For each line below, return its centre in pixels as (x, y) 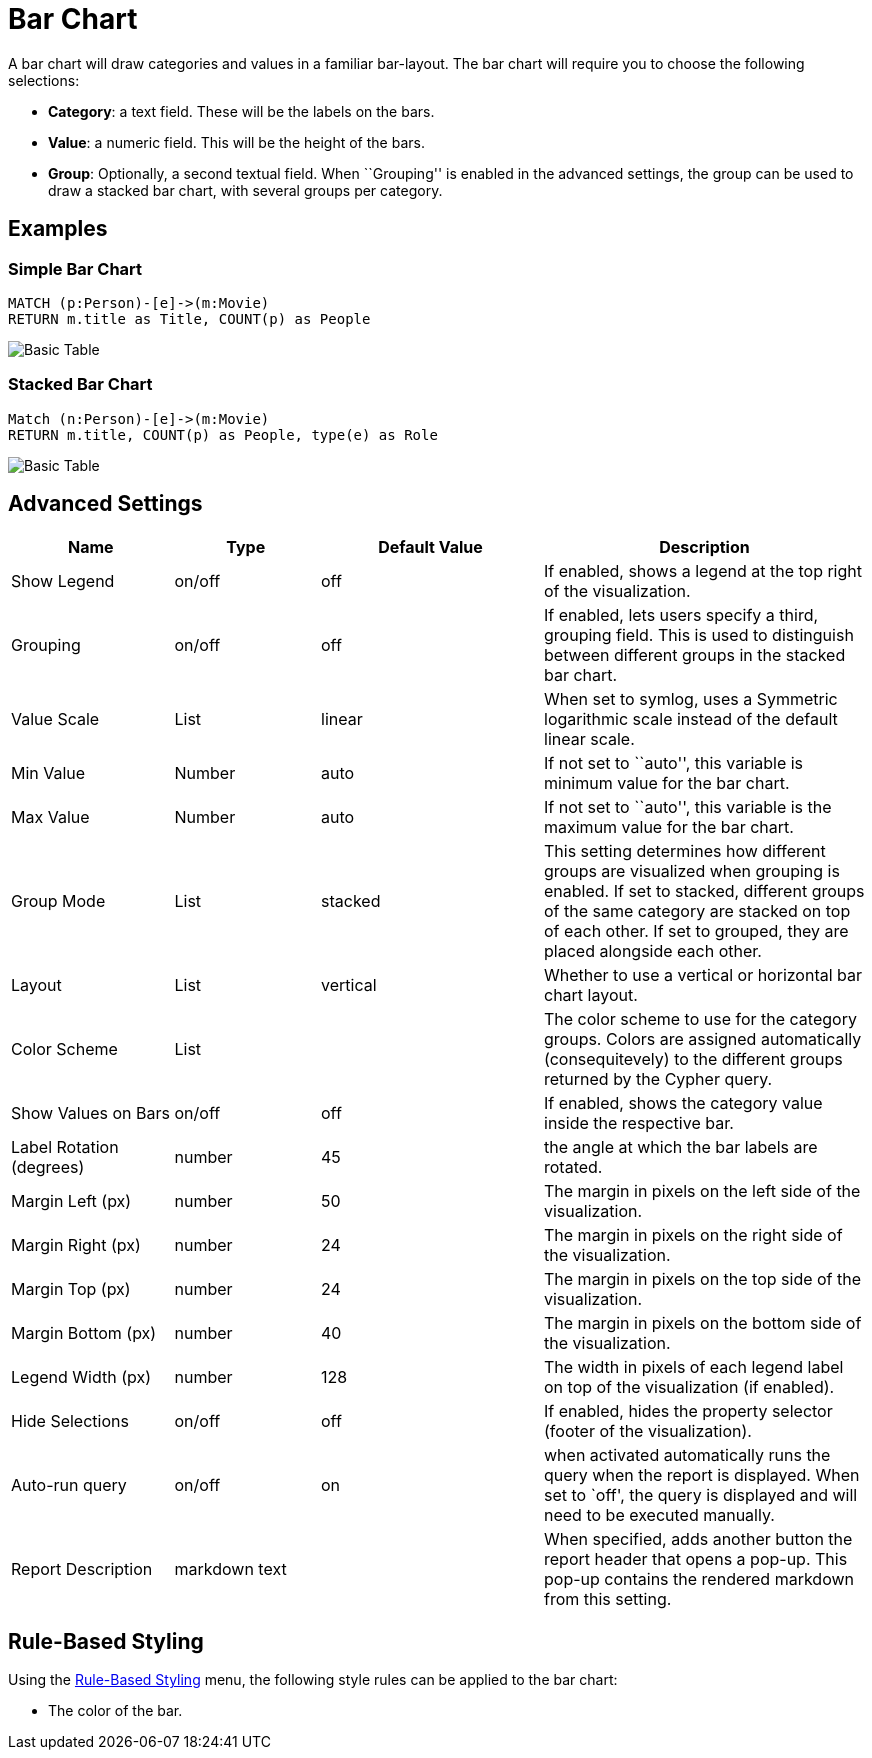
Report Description (82, 1568)
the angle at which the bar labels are (681, 1146)
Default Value (430, 546)
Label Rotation (65, 1146)
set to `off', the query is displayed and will (701, 1494)
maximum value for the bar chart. (669, 826)
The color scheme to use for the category (700, 1018)
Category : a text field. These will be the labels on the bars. (241, 111)
